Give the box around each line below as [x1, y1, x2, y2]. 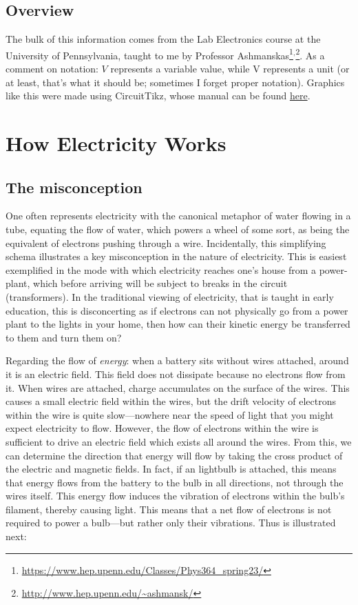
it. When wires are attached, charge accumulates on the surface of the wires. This [6, 380, 350, 395]
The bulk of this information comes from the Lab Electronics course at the [6, 32, 321, 46]
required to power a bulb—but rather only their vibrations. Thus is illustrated [6, 515, 336, 530]
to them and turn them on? [6, 330, 122, 344]
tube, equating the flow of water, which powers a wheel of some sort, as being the [6, 222, 350, 236]
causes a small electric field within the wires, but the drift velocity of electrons [6, 394, 337, 408]
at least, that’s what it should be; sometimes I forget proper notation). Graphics [6, 75, 345, 89]
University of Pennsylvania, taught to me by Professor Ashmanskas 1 [6, 46, 293, 62]
